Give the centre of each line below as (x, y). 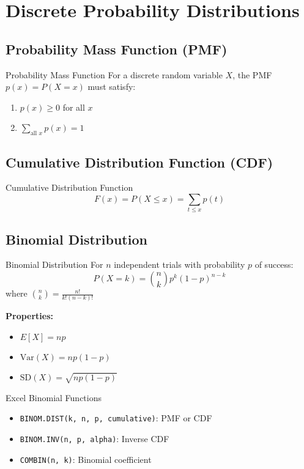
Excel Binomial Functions (54, 397)
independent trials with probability (180, 264)
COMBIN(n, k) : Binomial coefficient (86, 459)
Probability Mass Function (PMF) (117, 49)
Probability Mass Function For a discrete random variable (114, 74)
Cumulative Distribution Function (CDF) (139, 162)
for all (74, 107)
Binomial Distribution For (54, 264)
